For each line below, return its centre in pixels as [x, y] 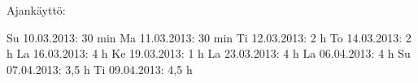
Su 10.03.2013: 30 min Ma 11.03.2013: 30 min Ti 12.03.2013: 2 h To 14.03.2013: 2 [209, 37]
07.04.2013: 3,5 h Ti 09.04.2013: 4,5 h [100, 69]
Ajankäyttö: [36, 10]
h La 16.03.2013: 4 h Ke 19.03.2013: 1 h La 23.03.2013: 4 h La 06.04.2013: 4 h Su [209, 53]
